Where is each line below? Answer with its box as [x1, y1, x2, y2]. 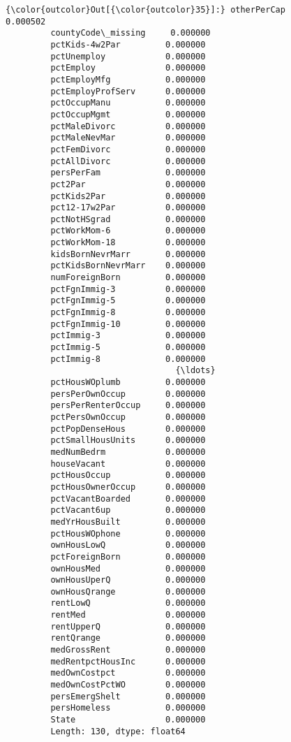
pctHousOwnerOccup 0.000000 [50, 481, 206, 492]
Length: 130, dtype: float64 [50, 726, 186, 736]
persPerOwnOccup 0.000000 [50, 388, 206, 399]
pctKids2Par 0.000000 [50, 191, 206, 201]
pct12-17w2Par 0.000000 [50, 203, 206, 213]
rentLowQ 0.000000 [50, 598, 206, 609]
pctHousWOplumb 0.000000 [50, 377, 206, 387]
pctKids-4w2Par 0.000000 [50, 39, 206, 50]
